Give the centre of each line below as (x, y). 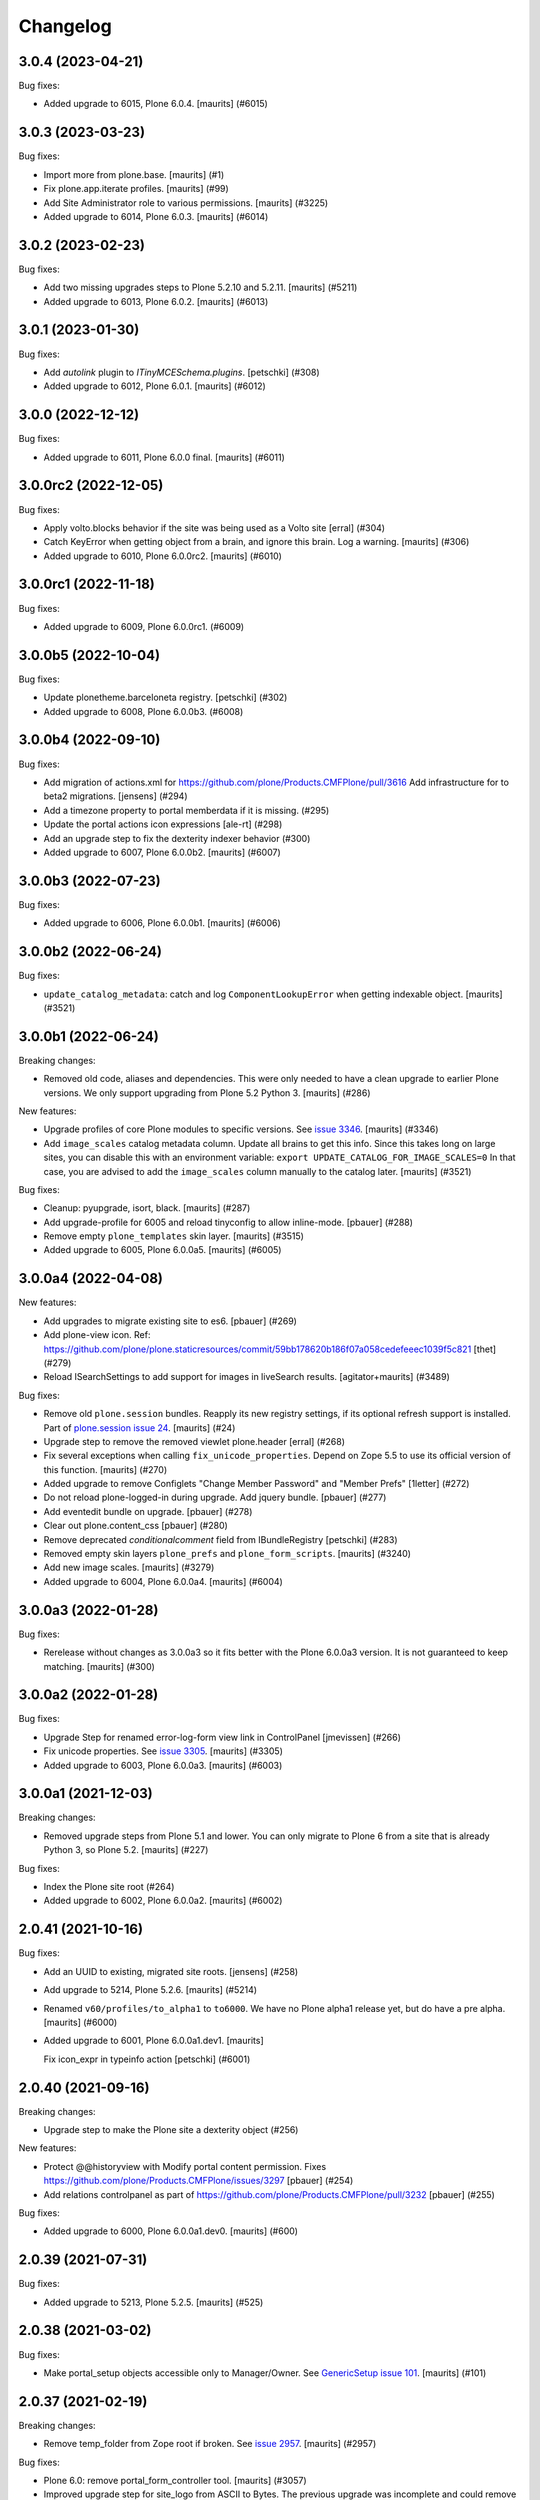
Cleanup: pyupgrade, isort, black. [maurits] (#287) (147, 1208)
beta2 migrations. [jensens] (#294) (116, 796)
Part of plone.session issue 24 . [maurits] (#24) (139, 1427)
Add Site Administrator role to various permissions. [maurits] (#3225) (186, 202)
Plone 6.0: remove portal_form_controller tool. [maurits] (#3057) (175, 2480)
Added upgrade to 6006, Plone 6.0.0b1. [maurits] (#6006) (162, 923)
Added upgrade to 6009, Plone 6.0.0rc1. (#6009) (144, 626)
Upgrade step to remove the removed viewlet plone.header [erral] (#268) (194, 1441)
